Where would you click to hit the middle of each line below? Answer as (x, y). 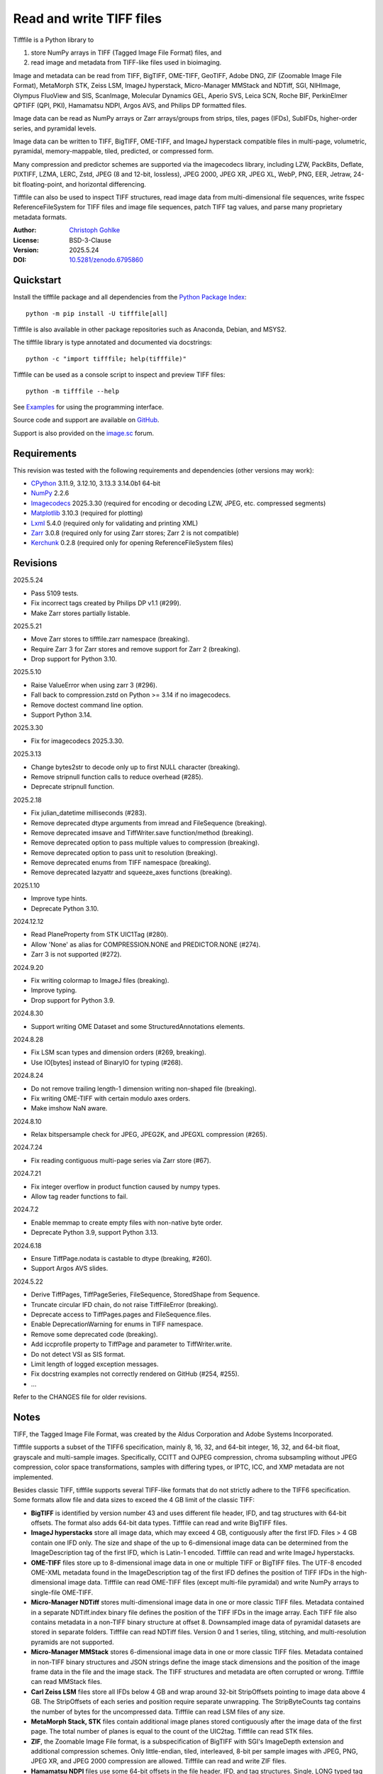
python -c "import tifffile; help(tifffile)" (106, 359)
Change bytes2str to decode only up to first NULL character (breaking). (135, 767)
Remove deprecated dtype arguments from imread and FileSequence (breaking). (149, 822)
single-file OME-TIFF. (62, 1592)
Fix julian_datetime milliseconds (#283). (89, 813)
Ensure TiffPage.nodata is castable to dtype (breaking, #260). (121, 1258)
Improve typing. (54, 991)
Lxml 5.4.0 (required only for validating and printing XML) (115, 523)
